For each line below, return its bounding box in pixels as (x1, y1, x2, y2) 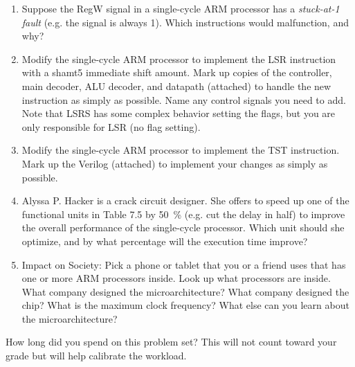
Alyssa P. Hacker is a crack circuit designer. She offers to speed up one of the (21, 193, 349, 208)
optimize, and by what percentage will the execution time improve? (21, 233, 308, 248)
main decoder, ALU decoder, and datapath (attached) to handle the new (21, 78, 331, 93)
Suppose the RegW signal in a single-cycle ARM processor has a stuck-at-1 (21, 1, 340, 15)
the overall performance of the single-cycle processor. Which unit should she (21, 220, 345, 235)
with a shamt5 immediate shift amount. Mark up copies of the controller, (21, 65, 332, 80)
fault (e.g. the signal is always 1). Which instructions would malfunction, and (21, 15, 349, 29)
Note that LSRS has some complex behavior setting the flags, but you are (21, 106, 336, 120)
